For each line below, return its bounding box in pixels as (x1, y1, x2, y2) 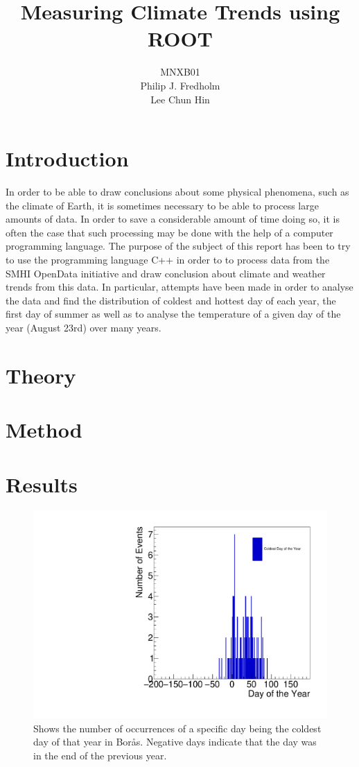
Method (6, 415, 82, 444)
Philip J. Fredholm (140, 78, 220, 92)
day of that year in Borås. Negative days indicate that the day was (33, 734, 317, 749)
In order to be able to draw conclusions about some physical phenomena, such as (6, 184, 349, 199)
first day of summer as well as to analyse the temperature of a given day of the (6, 307, 341, 321)
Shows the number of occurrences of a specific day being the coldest (33, 721, 322, 735)
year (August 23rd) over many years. (6, 320, 161, 334)
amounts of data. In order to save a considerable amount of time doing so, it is (6, 212, 340, 226)
